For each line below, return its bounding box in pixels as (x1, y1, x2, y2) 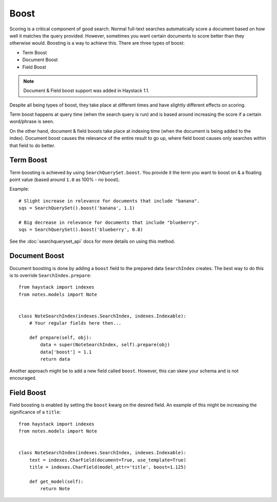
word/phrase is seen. (9, 118, 54, 124)
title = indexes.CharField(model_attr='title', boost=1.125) (29, 464, 187, 470)
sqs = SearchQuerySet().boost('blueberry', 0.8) (18, 227, 143, 232)
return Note (40, 486, 70, 492)
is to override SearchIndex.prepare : (9, 272, 92, 278)
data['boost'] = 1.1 (40, 349, 92, 355)
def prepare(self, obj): (29, 335, 92, 340)
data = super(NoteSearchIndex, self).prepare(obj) (40, 342, 170, 348)
